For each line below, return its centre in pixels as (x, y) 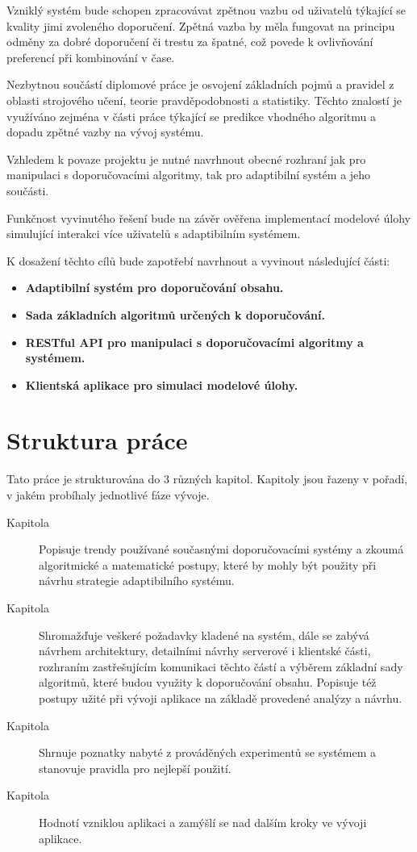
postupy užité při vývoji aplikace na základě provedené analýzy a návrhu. (221, 697)
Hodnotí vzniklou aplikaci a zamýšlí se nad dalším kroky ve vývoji (203, 822)
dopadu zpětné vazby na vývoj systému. (105, 132)
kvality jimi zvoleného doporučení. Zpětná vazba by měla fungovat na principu (201, 25)
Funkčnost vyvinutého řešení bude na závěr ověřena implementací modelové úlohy (208, 217)
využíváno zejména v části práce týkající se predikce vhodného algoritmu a (191, 116)
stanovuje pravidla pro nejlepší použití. (135, 768)
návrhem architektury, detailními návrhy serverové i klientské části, (205, 651)
